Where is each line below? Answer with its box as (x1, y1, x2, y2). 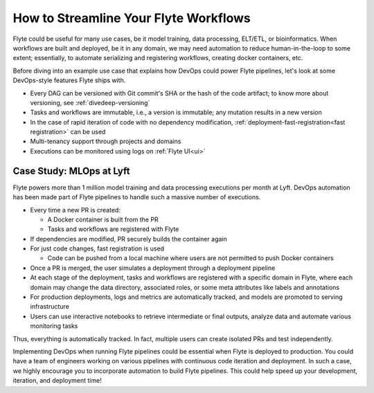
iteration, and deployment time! (12, 376, 102, 385)
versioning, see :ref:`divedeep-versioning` (30, 98, 150, 107)
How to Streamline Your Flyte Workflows (12, 10, 251, 26)
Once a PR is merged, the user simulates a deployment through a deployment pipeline (30, 264, 276, 272)
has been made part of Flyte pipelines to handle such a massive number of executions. (12, 193, 261, 201)
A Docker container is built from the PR (47, 215, 159, 223)
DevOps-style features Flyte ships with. (12, 76, 126, 84)
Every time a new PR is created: (30, 205, 121, 214)
